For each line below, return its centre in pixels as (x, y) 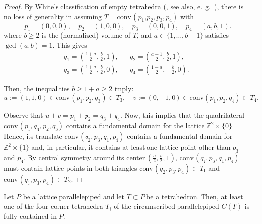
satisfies (217, 35)
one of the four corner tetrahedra (54, 206)
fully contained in (30, 216)
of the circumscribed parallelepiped (166, 206)
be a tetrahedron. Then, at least (195, 196)
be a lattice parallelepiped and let (73, 196)
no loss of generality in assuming (53, 16)
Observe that (24, 115)
